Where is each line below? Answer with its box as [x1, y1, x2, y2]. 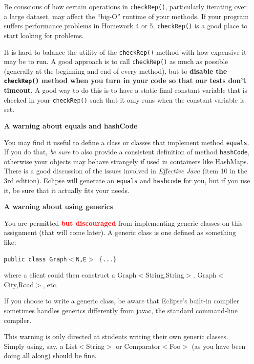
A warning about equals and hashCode [4, 120, 138, 130]
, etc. [42, 279, 58, 289]
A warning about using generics [4, 201, 113, 212]
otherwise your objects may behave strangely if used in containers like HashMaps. [4, 156, 249, 166]
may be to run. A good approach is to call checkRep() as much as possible [4, 56, 228, 66]
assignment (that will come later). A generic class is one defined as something [4, 227, 236, 237]
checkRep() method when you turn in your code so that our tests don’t [4, 75, 246, 86]
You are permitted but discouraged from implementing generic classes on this [4, 217, 243, 228]
